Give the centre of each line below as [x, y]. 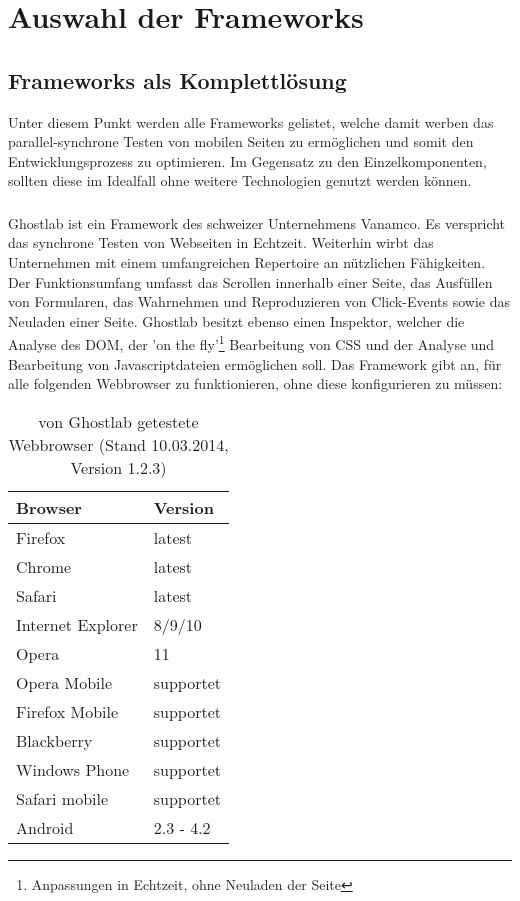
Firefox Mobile [67, 711]
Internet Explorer [77, 624]
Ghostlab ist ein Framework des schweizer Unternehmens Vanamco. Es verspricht [257, 222]
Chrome [44, 566]
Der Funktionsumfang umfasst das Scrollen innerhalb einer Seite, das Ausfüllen [250, 281]
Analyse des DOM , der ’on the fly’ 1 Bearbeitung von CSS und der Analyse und [251, 343]
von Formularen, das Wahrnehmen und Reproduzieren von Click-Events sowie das [259, 301]
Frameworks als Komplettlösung [177, 79]
